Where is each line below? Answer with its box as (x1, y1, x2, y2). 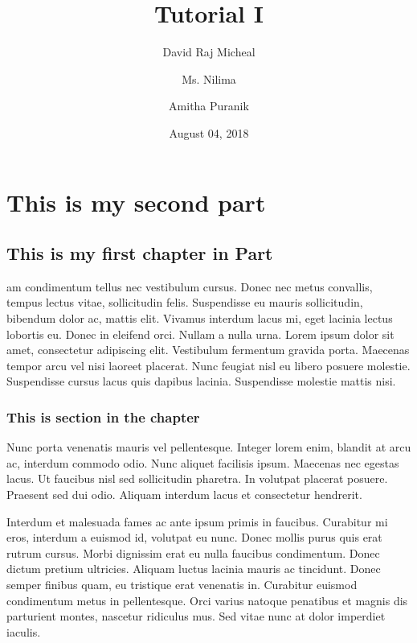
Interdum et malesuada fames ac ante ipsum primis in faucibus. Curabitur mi (6, 513, 388, 530)
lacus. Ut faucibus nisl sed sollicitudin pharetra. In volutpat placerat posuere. (6, 470, 388, 487)
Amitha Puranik (169, 97, 249, 114)
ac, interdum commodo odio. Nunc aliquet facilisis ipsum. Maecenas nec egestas (6, 454, 399, 471)
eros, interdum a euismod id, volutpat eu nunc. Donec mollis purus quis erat (6, 529, 382, 546)
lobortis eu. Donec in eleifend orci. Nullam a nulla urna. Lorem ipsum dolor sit (6, 325, 395, 342)
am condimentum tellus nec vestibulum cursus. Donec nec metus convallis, (6, 278, 373, 295)
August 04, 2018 (169, 124, 249, 141)
